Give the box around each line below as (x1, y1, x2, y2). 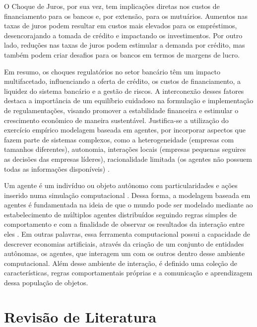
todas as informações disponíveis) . (4, 163, 110, 174)
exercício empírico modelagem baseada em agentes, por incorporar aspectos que (4, 125, 246, 135)
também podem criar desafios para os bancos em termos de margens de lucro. (4, 49, 240, 60)
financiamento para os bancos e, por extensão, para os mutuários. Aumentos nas (4, 10, 248, 21)
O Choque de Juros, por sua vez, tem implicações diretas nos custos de (4, 1, 220, 11)
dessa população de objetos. (4, 277, 88, 288)
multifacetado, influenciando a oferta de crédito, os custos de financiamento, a (4, 76, 241, 86)
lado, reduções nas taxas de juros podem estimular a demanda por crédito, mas (4, 40, 245, 50)
